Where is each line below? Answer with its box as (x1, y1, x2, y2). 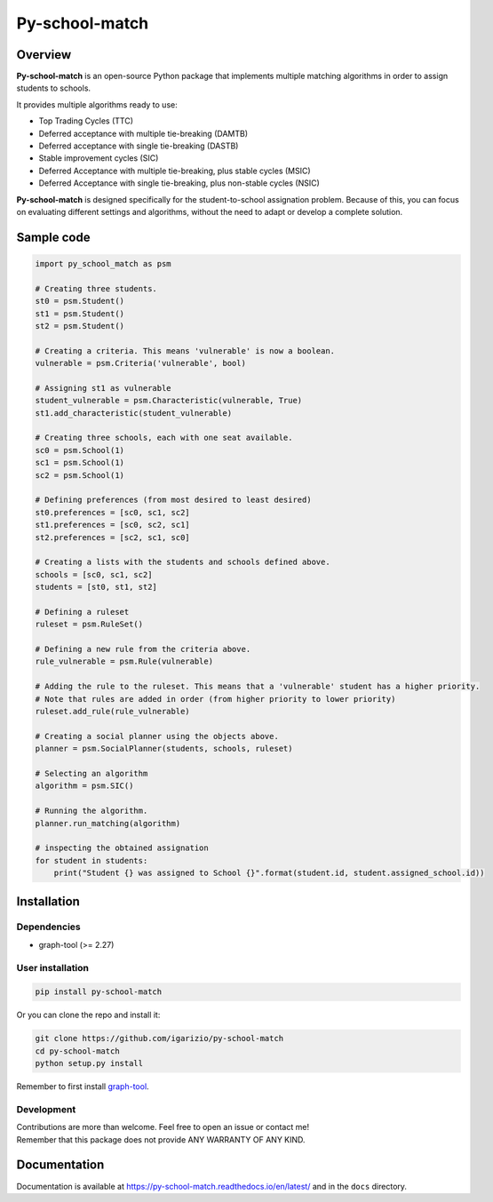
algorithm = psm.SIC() (35, 781, 134, 791)
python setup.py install (35, 1058, 144, 1069)
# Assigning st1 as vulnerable (35, 383, 172, 393)
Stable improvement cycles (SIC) (38, 153, 159, 163)
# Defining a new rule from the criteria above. (35, 644, 251, 655)
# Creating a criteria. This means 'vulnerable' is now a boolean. (35, 346, 336, 355)
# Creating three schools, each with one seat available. (35, 433, 293, 443)
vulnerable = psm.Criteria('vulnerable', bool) (35, 358, 246, 369)
